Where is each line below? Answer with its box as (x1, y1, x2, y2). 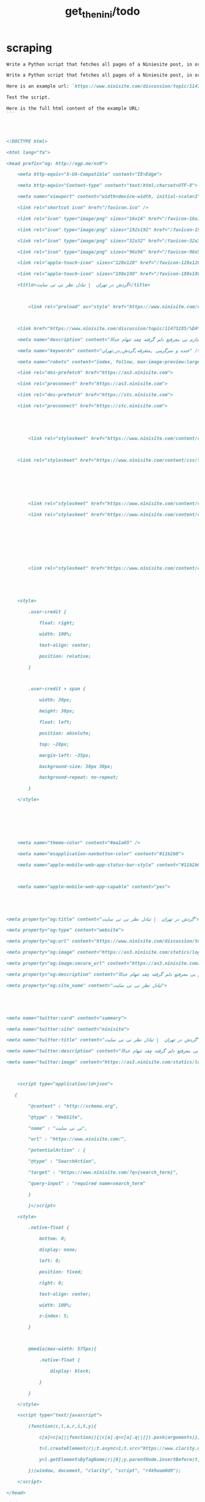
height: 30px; (38, 708, 75, 714)
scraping (6, 41, 52, 55)
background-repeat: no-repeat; (38, 774, 119, 780)
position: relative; (38, 653, 92, 659)
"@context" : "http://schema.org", (28, 1103, 119, 1109)
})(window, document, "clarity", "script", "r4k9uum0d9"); (28, 1467, 182, 1474)
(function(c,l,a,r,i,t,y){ (28, 1423, 97, 1430)
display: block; (49, 1368, 92, 1374)
